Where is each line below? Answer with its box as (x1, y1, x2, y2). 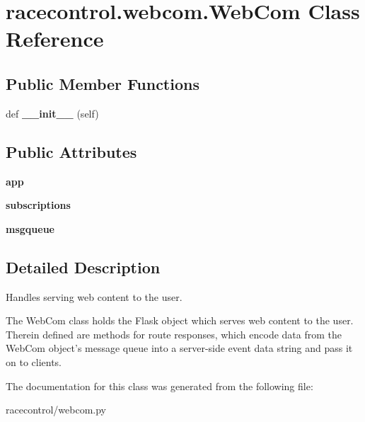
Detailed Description (6, 256, 161, 278)
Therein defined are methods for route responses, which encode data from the (6, 326, 342, 341)
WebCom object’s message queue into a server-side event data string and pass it (6, 341, 353, 355)
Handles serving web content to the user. (6, 289, 182, 304)
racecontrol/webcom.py (6, 402, 107, 417)
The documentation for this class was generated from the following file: (6, 378, 313, 393)
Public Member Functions (6, 72, 199, 94)
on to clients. (6, 354, 62, 369)
